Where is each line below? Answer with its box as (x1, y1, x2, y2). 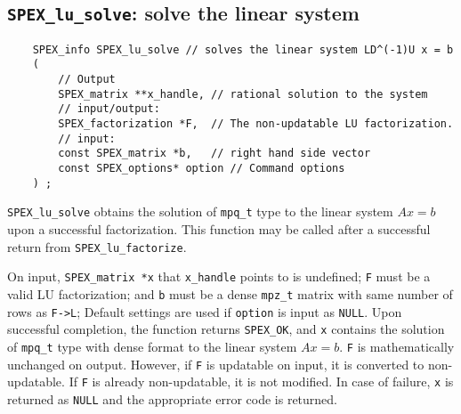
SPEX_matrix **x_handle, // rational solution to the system (58, 87, 428, 101)
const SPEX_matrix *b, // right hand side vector (58, 147, 371, 160)
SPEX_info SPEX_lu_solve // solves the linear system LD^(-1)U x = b (32, 43, 454, 56)
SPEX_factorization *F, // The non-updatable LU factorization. (58, 118, 454, 131)
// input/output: (58, 102, 160, 116)
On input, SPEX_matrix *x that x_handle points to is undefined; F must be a (7, 267, 431, 286)
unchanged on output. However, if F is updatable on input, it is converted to (7, 354, 425, 373)
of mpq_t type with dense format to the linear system (7, 337, 297, 355)
